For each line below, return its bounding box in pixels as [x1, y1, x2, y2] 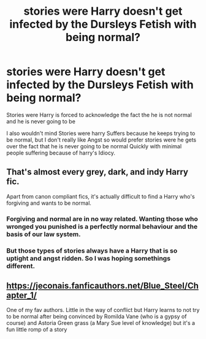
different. [6, 262, 36, 270]
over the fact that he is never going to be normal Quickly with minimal [6, 142, 182, 150]
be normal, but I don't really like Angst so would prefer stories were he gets [6, 136, 197, 143]
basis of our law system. [6, 230, 81, 238]
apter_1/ [6, 290, 37, 300]
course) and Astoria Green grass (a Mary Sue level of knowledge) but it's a [6, 319, 195, 327]
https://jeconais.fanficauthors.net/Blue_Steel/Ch [6, 280, 199, 291]
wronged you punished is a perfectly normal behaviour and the [6, 222, 198, 230]
